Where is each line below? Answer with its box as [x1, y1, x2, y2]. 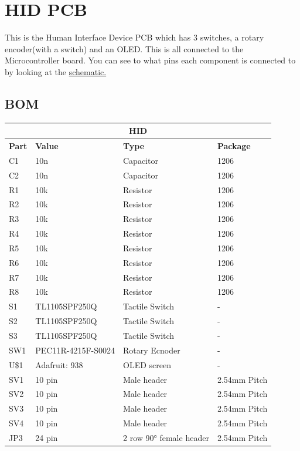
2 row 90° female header [123, 431, 209, 443]
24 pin [35, 431, 58, 443]
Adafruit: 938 [35, 358, 83, 371]
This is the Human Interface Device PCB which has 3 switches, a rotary [5, 31, 264, 43]
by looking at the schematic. [5, 65, 107, 78]
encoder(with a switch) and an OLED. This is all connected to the [5, 42, 244, 55]
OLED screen [123, 358, 171, 371]
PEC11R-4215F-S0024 [35, 344, 115, 356]
